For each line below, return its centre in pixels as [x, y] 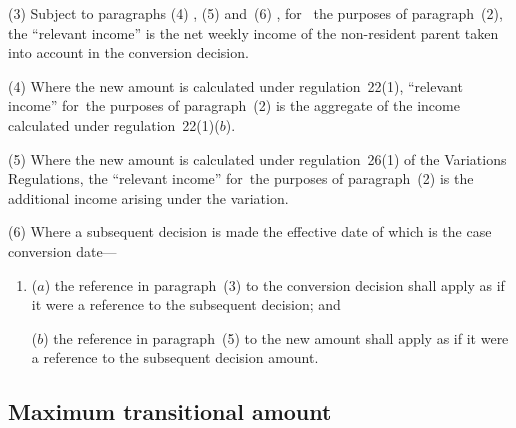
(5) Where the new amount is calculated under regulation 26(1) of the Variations [257, 158]
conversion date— [62, 250]
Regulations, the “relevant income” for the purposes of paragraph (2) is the [241, 178]
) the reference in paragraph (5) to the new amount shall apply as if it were [276, 337]
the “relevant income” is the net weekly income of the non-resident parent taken [253, 32]
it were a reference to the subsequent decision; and [186, 304]
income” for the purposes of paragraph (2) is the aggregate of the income [234, 105]
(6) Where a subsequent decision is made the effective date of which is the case [250, 231]
